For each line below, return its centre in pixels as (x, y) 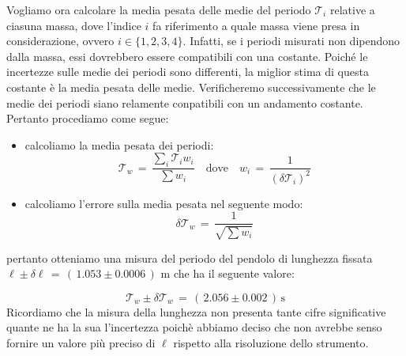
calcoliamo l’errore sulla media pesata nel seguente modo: (164, 203)
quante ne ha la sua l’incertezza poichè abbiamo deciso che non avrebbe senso (194, 327)
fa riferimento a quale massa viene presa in (256, 25)
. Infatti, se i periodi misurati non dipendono (291, 41)
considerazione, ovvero (60, 41)
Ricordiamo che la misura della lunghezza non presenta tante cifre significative (196, 311)
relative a (352, 9)
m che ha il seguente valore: (227, 273)
